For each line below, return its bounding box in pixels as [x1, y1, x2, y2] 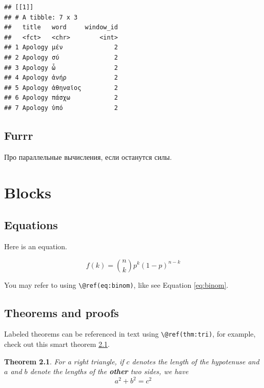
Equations [4, 217, 58, 233]
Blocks [4, 181, 51, 202]
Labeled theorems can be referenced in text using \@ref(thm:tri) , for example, [4, 328, 256, 339]
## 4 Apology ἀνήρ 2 [4, 74, 118, 82]
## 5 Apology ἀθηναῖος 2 [4, 84, 118, 91]
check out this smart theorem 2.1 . [4, 339, 110, 349]
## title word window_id [4, 24, 118, 31]
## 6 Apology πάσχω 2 [4, 94, 118, 102]
